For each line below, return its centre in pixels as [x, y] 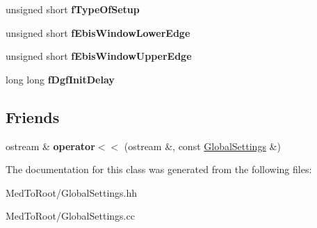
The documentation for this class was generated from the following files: [159, 169]
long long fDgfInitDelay [60, 79]
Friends [33, 116]
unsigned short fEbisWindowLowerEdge [98, 32]
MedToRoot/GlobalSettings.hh [72, 192]
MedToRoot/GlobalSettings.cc [70, 216]
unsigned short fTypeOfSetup [73, 9]
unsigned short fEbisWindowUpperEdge [99, 56]
